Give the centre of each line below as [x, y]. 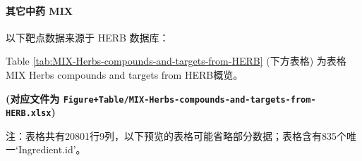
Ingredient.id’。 [52, 149]
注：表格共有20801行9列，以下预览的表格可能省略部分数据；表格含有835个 [176, 135]
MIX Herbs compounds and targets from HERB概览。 [125, 74]
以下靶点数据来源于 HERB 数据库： [88, 37]
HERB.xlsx [29, 114]
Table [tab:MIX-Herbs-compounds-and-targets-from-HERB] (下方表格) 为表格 [176, 61]
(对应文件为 [33, 98]
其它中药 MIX [39, 10]
